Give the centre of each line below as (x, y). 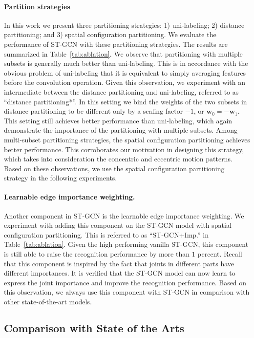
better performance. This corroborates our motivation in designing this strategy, (124, 149)
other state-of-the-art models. (48, 302)
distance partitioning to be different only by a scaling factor (94, 111)
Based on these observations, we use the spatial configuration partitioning (114, 168)
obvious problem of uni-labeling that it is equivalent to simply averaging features (125, 72)
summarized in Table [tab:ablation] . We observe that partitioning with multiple (123, 53)
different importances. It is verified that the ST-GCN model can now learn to (120, 273)
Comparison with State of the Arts (94, 328)
